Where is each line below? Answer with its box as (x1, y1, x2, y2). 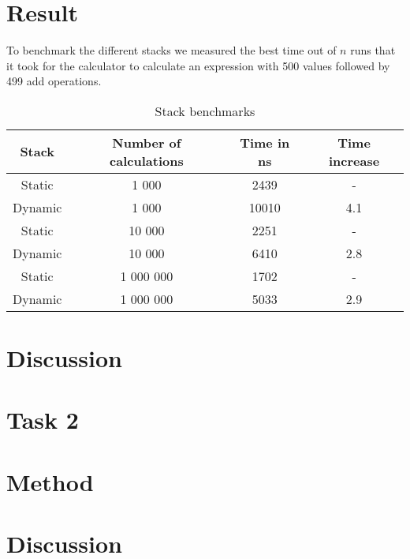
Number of (112, 133, 181, 152)
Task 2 (6, 403, 79, 436)
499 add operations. (6, 73, 102, 89)
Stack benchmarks (155, 101, 255, 120)
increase (328, 151, 380, 170)
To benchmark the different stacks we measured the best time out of (6, 42, 337, 58)
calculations (110, 151, 184, 170)
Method (6, 465, 94, 497)
